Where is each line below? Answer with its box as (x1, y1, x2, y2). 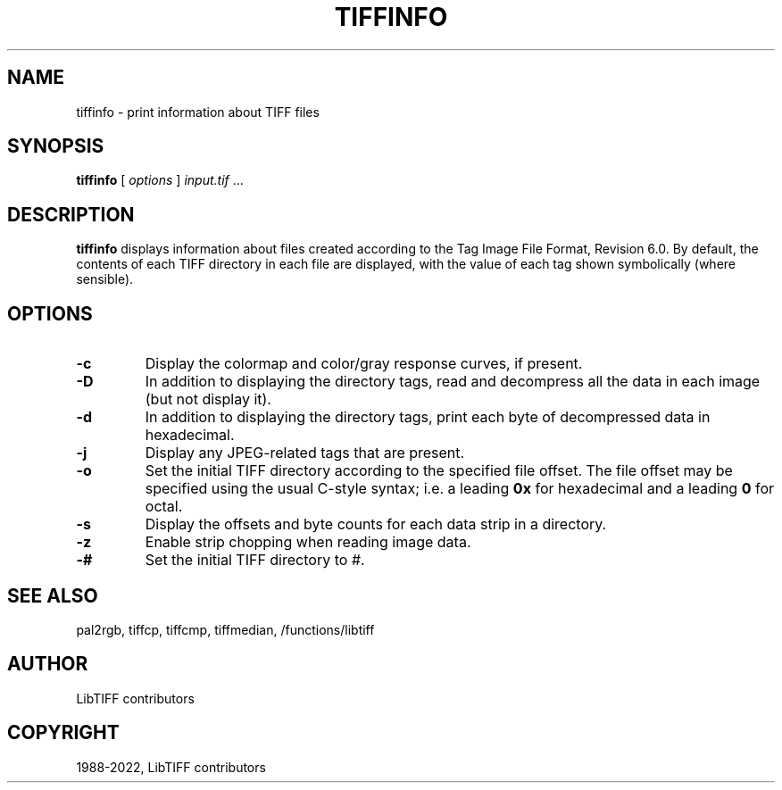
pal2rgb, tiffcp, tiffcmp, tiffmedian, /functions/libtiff (76, 621, 375, 637)
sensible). (76, 271, 134, 287)
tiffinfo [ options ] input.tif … (76, 172, 244, 188)
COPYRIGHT (7, 721, 120, 744)
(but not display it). (145, 390, 271, 409)
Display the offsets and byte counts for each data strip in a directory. (145, 515, 607, 534)
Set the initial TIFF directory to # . (145, 551, 365, 570)
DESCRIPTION (7, 203, 135, 226)
